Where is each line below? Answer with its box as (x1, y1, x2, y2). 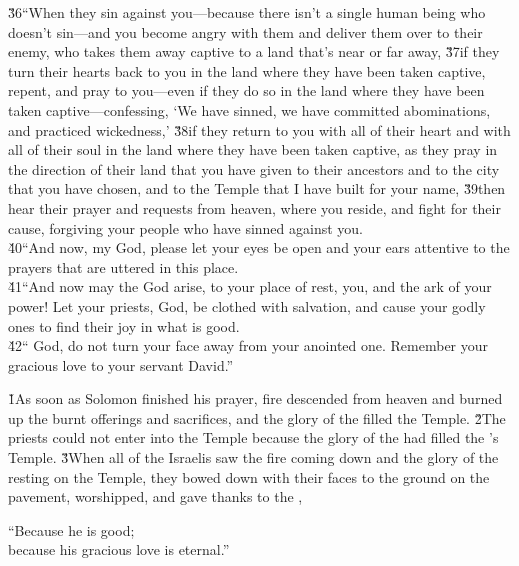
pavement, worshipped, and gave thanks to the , (8, 486, 303, 507)
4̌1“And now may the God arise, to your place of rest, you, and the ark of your (8, 276, 492, 297)
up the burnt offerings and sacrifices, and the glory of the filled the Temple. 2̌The (8, 407, 506, 428)
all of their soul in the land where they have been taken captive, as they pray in (8, 139, 498, 160)
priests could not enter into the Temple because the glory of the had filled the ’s (8, 427, 499, 448)
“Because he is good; (8, 519, 135, 540)
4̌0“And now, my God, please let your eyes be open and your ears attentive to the (8, 237, 510, 258)
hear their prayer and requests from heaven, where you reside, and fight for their (8, 197, 501, 218)
